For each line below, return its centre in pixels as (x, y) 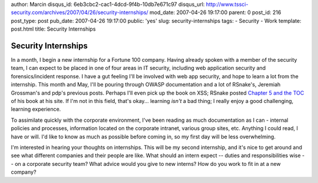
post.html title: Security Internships (53, 29)
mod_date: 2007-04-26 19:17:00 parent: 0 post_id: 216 (215, 12)
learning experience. (36, 109)
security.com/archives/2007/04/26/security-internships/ (79, 12)
